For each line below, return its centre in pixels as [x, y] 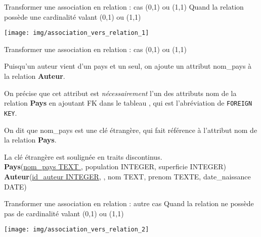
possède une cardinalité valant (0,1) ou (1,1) [73, 16]
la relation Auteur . [35, 76]
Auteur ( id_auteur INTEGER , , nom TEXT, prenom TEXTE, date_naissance [127, 176]
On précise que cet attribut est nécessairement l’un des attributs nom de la [120, 93]
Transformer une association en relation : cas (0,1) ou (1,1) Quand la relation [124, 7]
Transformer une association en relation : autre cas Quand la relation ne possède [129, 203]
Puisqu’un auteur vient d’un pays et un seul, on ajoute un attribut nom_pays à [128, 66]
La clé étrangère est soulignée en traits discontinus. [83, 156]
